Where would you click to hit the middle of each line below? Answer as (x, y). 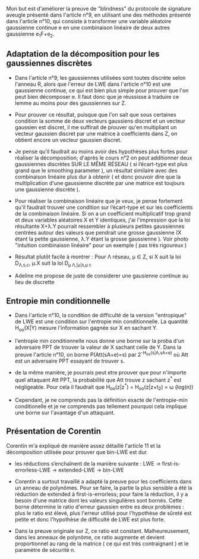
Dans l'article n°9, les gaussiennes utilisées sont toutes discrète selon (100, 77)
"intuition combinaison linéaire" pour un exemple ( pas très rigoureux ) (101, 245)
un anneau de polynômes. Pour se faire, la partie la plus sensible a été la (103, 488)
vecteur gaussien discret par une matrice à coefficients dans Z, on (96, 133)
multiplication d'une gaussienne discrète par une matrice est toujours (99, 183)
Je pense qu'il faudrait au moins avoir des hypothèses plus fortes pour (101, 151)
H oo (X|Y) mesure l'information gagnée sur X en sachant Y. (86, 329)
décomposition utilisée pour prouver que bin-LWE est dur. (77, 452)
